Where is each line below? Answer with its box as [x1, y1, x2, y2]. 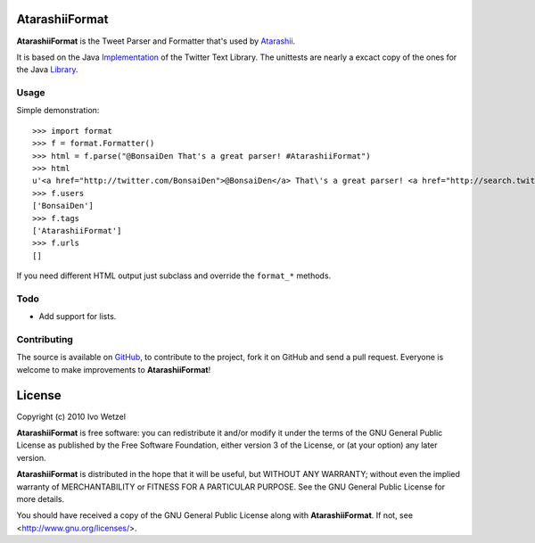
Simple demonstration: [16, 105, 100, 116]
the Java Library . [16, 64, 79, 75]
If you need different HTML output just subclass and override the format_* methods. [16, 270, 332, 281]
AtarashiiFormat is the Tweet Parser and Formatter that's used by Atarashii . [16, 36, 296, 46]
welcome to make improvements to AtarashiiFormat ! [16, 364, 211, 374]
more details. [16, 494, 65, 505]
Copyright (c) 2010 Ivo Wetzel [16, 411, 127, 422]
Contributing [16, 333, 73, 346]
